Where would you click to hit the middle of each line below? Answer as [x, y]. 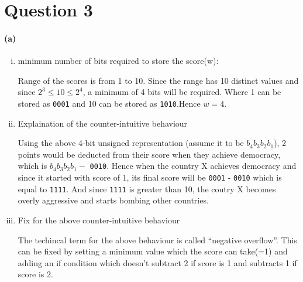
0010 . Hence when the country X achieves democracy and [193, 166]
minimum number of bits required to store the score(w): [118, 61]
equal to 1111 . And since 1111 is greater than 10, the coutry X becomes [147, 188]
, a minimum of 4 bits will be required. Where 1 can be [182, 92]
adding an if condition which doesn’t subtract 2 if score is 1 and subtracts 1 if [157, 262]
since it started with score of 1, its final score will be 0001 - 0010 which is [150, 177]
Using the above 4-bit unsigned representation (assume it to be [131, 143]
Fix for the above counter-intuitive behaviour [99, 220]
